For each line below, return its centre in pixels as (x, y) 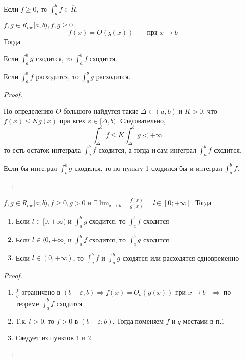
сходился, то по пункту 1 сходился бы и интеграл (148, 168)
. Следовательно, (141, 120)
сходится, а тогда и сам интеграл (147, 150)
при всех (72, 120)
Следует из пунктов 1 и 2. (54, 337)
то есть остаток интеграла (43, 150)
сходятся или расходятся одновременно (181, 257)
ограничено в (41, 292)
